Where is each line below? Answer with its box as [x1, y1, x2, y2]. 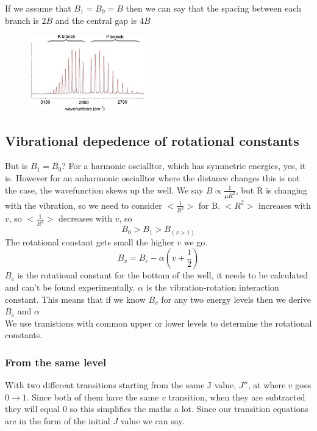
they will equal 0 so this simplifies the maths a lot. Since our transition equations [5, 402, 309, 415]
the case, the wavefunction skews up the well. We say [5, 183, 204, 196]
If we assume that [5, 2, 71, 14]
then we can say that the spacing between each [126, 2, 302, 14]
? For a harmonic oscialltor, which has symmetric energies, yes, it [62, 159, 306, 172]
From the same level [5, 354, 107, 369]
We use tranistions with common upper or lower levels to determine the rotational [5, 316, 312, 329]
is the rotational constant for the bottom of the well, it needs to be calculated [17, 269, 308, 281]
